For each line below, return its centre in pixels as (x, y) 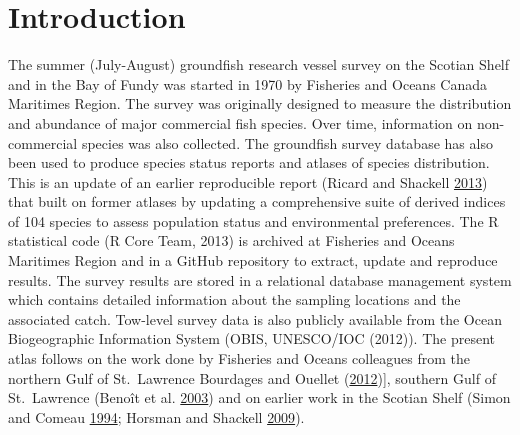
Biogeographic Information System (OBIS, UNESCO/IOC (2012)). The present (251, 338)
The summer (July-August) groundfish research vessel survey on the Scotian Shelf (259, 64)
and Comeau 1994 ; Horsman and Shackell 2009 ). (156, 416)
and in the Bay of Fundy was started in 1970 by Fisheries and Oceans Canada (247, 83)
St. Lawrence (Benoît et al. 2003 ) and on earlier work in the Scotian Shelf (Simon (259, 397)
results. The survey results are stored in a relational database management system (260, 279)
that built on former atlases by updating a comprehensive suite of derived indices (257, 201)
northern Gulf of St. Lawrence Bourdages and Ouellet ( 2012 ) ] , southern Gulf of (252, 377)
